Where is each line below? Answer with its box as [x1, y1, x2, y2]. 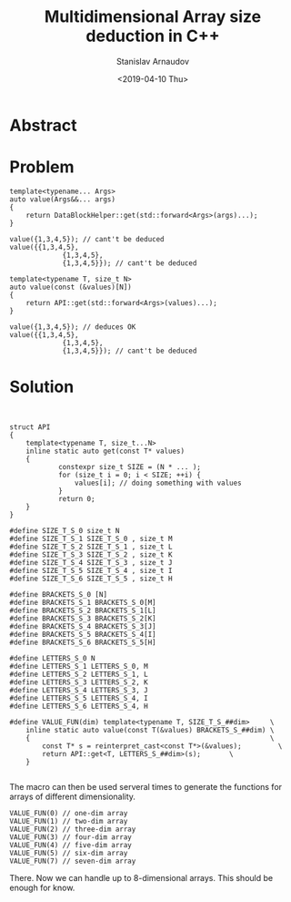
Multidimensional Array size [44, 6, 262, 27]
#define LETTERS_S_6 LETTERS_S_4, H [9, 702, 148, 711]
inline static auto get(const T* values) [25, 446, 185, 456]
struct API [9, 422, 51, 432]
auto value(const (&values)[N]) [9, 282, 132, 292]
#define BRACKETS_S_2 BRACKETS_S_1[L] [9, 606, 156, 615]
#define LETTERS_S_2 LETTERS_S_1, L [9, 670, 148, 679]
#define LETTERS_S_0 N [9, 653, 95, 662]
